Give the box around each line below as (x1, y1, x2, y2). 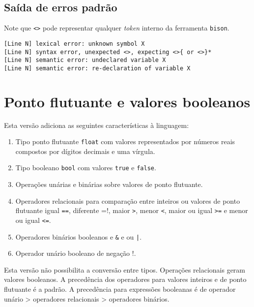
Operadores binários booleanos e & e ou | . (15, 231, 142, 242)
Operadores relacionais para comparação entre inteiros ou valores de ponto (15, 195, 240, 206)
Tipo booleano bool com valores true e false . (15, 162, 156, 173)
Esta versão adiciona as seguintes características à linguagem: (4, 120, 189, 130)
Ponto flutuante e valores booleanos (4, 91, 251, 111)
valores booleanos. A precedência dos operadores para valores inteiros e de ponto (4, 274, 247, 284)
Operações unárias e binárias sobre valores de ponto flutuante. (15, 179, 203, 189)
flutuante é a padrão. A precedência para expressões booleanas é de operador (4, 284, 236, 294)
